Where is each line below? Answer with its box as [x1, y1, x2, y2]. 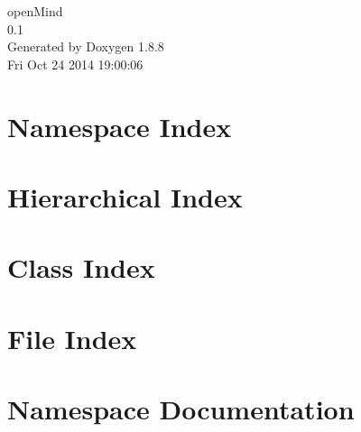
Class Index [7, 249, 155, 286]
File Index [7, 319, 137, 356]
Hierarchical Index [7, 178, 243, 215]
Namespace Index [7, 107, 232, 144]
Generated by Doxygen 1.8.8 [7, 37, 164, 56]
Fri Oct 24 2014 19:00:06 [7, 54, 143, 73]
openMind [7, 2, 63, 20]
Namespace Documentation [7, 391, 355, 427]
